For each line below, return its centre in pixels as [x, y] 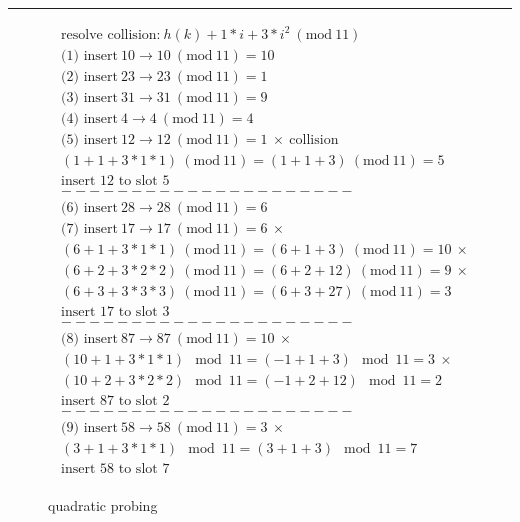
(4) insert [89, 118]
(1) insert [89, 55]
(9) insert [89, 428]
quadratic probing [103, 505]
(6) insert [89, 207]
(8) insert [89, 339]
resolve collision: [111, 34]
